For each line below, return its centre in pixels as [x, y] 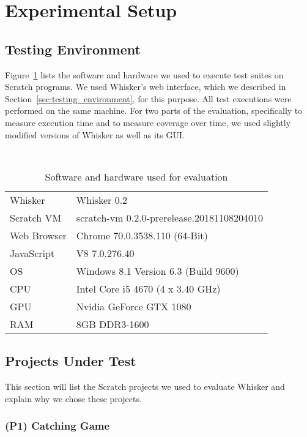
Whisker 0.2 [102, 200]
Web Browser [38, 235]
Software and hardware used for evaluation [136, 176]
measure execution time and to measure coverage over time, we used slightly [148, 122]
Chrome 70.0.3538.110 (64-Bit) [142, 235]
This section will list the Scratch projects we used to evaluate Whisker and [145, 386]
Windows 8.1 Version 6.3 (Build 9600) [157, 271]
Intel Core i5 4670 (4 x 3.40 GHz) [148, 288]
